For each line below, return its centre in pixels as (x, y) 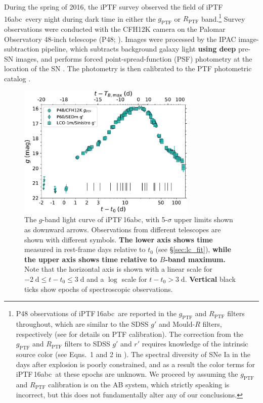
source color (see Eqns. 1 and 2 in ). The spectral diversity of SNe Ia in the (133, 354)
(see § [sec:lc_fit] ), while (193, 249)
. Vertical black (210, 279)
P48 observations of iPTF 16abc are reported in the (96, 313)
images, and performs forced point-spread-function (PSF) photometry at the (134, 58)
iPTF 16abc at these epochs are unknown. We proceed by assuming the (127, 374)
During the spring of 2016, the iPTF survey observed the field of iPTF (114, 7)
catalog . (17, 79)
